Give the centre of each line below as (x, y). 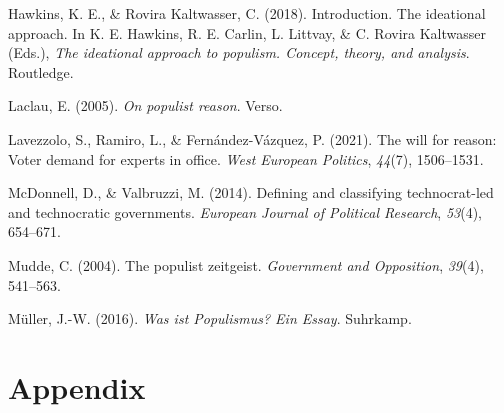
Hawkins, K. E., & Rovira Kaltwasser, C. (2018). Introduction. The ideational (247, 13)
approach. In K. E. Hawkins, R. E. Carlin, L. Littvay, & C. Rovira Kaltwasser (247, 32)
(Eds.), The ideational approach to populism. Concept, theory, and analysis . (239, 52)
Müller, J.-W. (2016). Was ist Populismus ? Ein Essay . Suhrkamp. (210, 318)
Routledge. (41, 71)
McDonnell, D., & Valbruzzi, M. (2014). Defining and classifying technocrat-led (251, 192)
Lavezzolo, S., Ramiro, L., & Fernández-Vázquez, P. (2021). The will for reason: (252, 138)
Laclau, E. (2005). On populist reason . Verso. (145, 105)
